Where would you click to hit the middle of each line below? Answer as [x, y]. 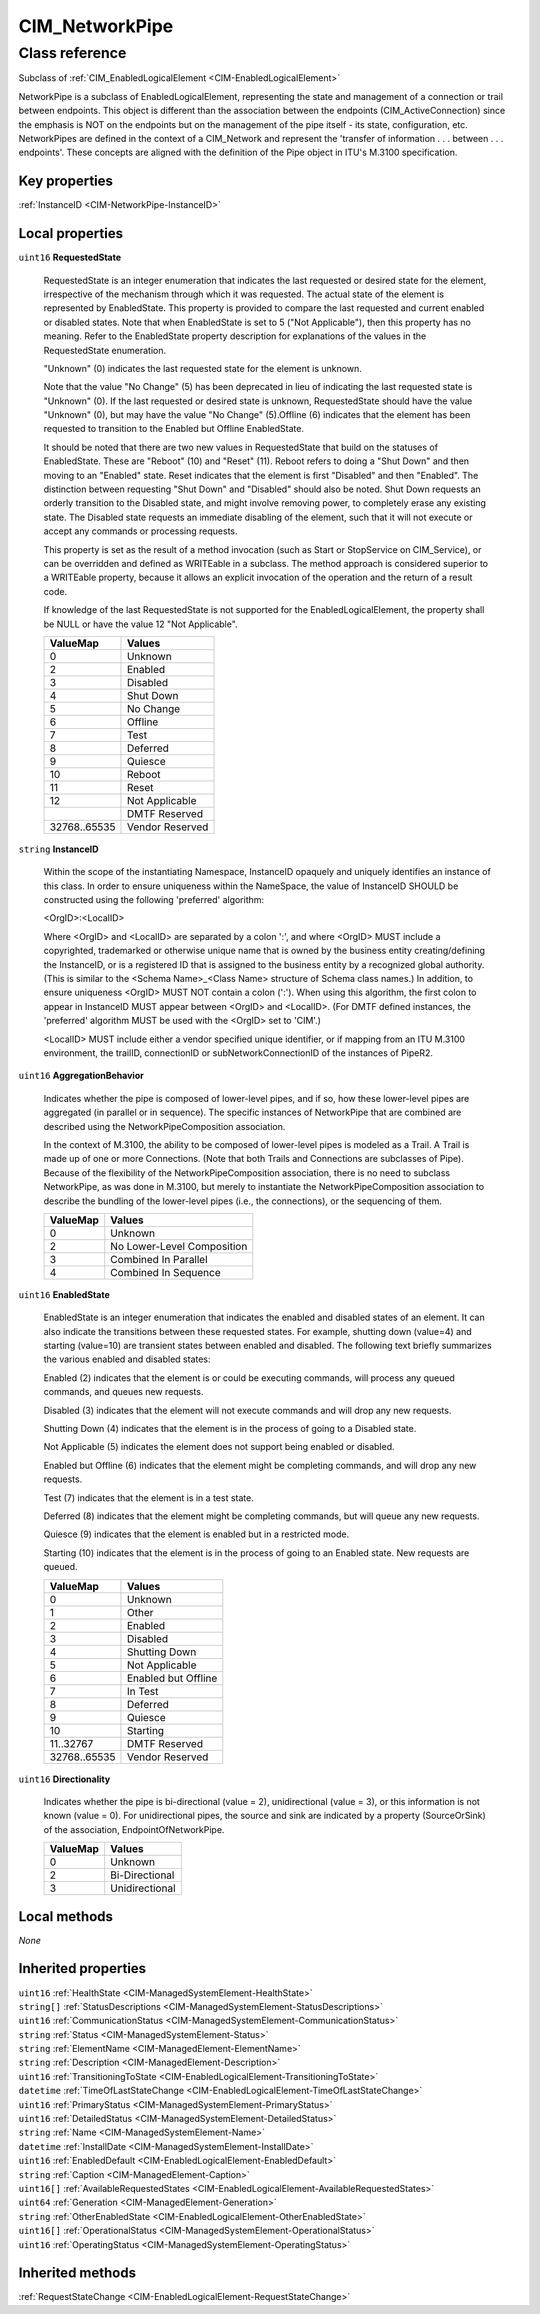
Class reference [72, 53]
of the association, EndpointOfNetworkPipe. [134, 1829]
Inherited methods [77, 2273]
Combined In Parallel [159, 1259]
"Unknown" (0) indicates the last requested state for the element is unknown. [202, 368]
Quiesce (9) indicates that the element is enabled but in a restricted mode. [196, 1534]
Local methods [66, 1916]
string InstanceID [58, 849]
